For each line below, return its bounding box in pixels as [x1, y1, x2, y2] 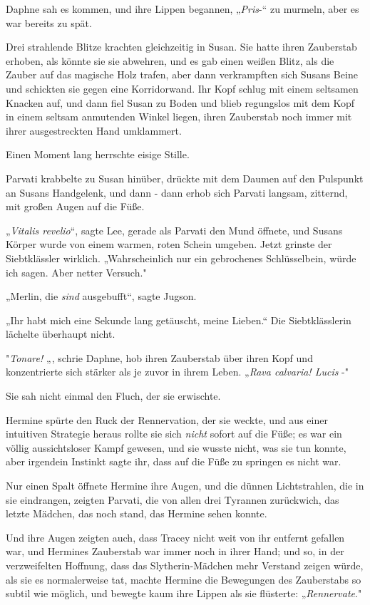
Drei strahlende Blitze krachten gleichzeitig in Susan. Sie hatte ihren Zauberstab [6, 39, 357, 54]
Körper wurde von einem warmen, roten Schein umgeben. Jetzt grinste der [6, 237, 332, 252]
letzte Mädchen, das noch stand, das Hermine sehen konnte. [6, 506, 267, 521]
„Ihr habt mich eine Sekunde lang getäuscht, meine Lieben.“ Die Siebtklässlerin [6, 312, 351, 327]
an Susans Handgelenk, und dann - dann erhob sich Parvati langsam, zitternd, [6, 185, 348, 200]
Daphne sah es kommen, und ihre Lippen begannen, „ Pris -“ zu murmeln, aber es [6, 1, 359, 16]
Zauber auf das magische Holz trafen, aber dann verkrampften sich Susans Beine [6, 67, 358, 82]
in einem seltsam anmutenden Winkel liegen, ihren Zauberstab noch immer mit [6, 109, 352, 124]
